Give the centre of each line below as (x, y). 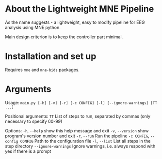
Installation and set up (51, 56)
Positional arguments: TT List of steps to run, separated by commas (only (78, 116)
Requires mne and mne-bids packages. (42, 70)
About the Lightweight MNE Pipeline (80, 9)
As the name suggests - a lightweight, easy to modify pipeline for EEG (75, 22)
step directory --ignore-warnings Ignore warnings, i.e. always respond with (80, 146)
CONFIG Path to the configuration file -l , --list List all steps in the (85, 141)
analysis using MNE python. (33, 27)
